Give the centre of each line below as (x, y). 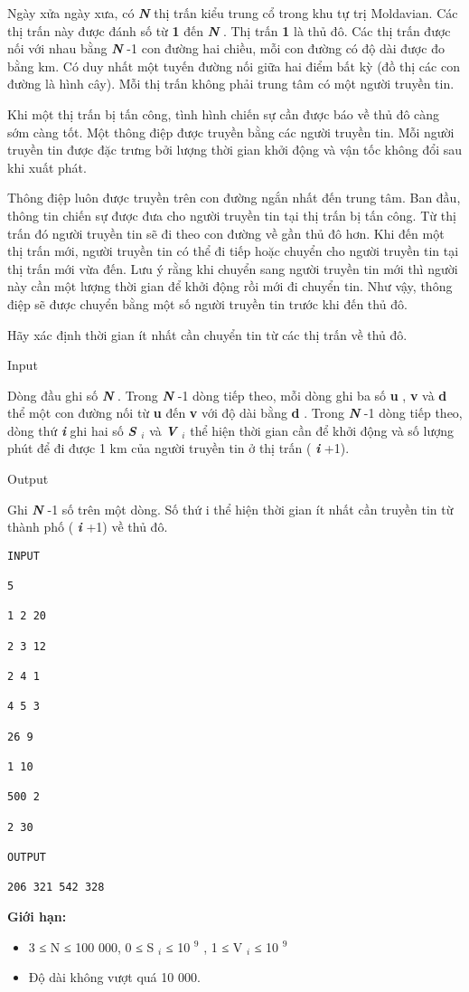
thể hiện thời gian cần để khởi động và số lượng (322, 430)
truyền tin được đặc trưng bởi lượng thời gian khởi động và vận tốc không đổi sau (235, 150)
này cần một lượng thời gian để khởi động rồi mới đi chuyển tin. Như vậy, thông (230, 286)
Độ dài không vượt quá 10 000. (114, 977)
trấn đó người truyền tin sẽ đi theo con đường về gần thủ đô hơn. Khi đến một (226, 233)
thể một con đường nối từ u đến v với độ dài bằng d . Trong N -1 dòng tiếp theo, (235, 413)
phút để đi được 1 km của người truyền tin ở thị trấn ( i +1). (178, 448)
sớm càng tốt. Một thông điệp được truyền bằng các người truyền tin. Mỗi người (231, 132)
